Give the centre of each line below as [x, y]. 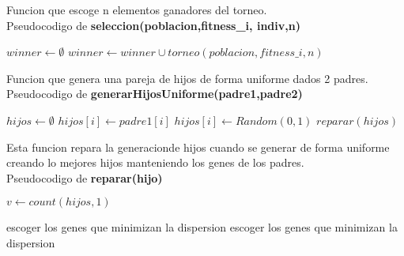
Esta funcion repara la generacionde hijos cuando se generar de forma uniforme [198, 147]
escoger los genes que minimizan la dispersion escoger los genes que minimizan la [202, 227]
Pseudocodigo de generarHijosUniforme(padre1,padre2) [155, 94]
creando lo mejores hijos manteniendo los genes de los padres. [155, 162]
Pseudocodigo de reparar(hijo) [85, 177]
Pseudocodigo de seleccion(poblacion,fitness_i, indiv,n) [153, 25]
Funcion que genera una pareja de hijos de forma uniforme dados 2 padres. [187, 78]
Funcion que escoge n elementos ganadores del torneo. [137, 9]
